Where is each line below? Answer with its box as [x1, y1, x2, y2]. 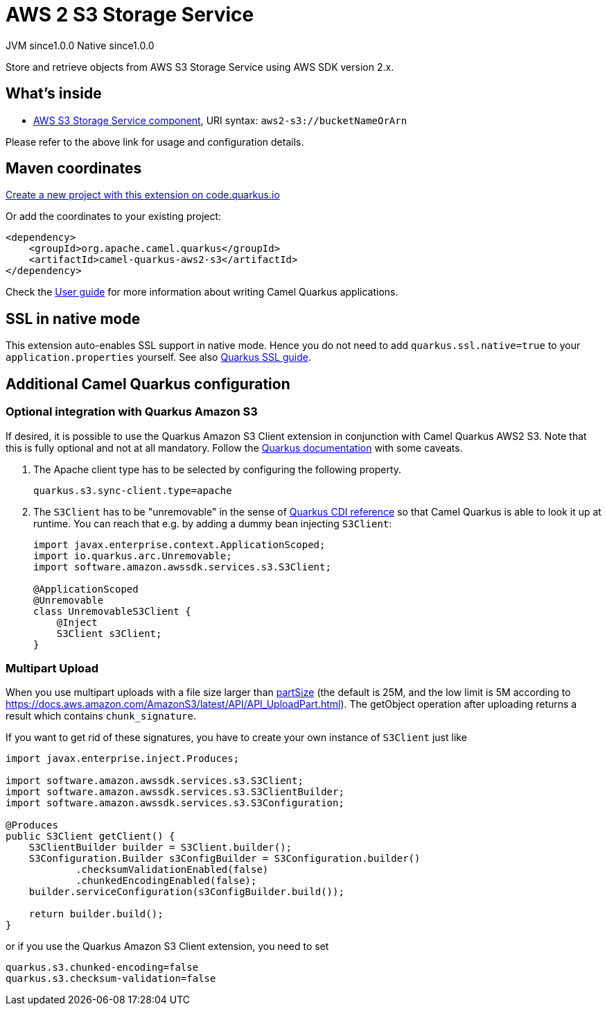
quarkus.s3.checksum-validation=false [6, 973, 216, 985]
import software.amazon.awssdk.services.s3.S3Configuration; [6, 797, 344, 809]
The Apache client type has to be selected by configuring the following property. [33, 463, 402, 475]
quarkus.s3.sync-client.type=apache [33, 484, 232, 496]
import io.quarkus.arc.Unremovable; [33, 550, 232, 561]
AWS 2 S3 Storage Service [6, 3, 254, 26]
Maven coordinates [6, 160, 142, 178]
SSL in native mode [6, 309, 141, 328]
